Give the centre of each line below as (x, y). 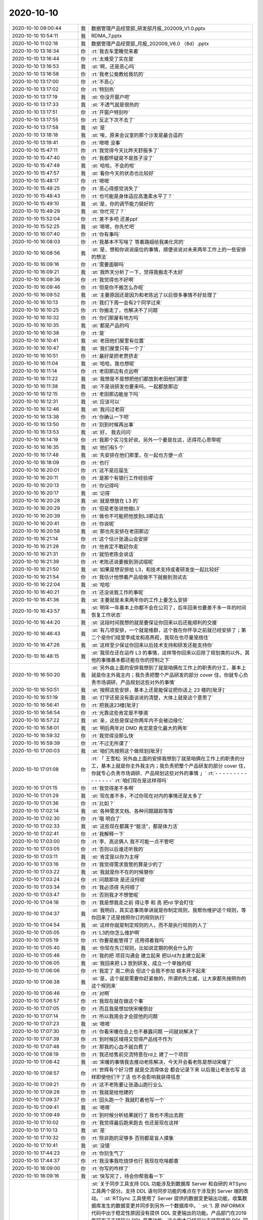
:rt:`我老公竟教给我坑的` (118, 74)
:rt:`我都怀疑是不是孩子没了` (123, 158)
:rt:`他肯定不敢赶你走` (116, 547)
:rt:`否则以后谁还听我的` (118, 849)
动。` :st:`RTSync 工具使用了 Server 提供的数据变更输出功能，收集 (167, 1198)
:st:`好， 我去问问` (112, 432)
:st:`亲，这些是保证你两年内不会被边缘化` (138, 720)
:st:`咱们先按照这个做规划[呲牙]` (127, 751)
